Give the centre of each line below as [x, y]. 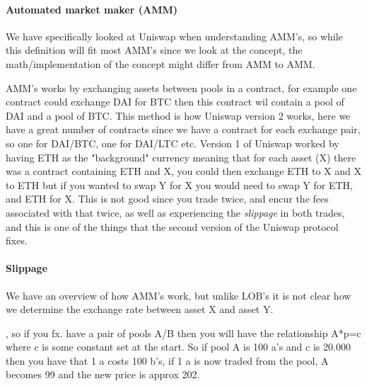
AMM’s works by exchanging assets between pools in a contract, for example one [181, 87]
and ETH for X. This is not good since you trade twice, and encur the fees [167, 199]
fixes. [17, 240]
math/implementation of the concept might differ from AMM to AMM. [161, 63]
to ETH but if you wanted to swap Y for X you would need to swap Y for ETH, [179, 185]
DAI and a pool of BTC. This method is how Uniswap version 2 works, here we [178, 115]
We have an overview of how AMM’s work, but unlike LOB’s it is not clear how [179, 295]
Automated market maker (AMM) [92, 9]
